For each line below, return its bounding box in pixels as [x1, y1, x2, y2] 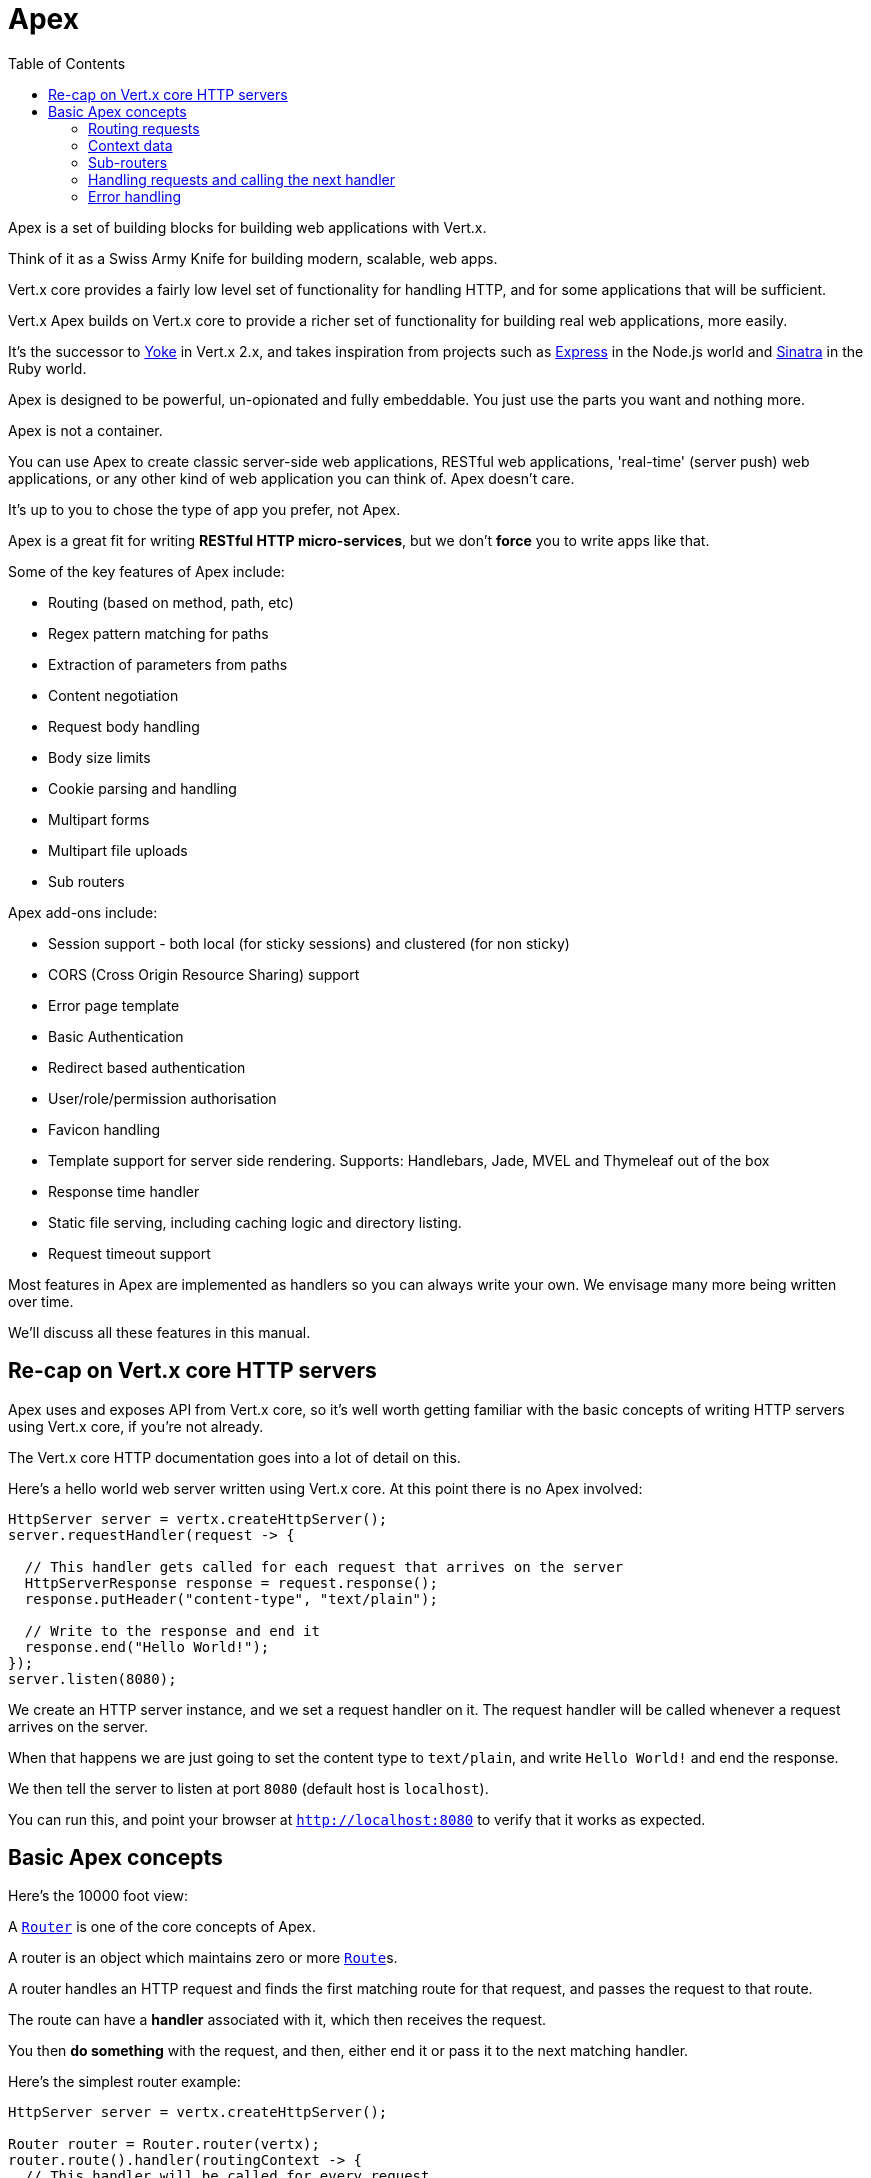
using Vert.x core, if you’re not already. [8, 1417, 264, 1435]
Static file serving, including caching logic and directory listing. [48, 1213, 462, 1231]
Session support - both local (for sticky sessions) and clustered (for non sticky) [48, 934, 570, 952]
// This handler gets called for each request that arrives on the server [24, 1558, 624, 1575]
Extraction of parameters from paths [48, 655, 288, 673]
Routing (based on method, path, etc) [48, 593, 294, 611]
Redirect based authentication [48, 1058, 246, 1076]
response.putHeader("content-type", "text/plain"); [24, 1590, 438, 1607]
